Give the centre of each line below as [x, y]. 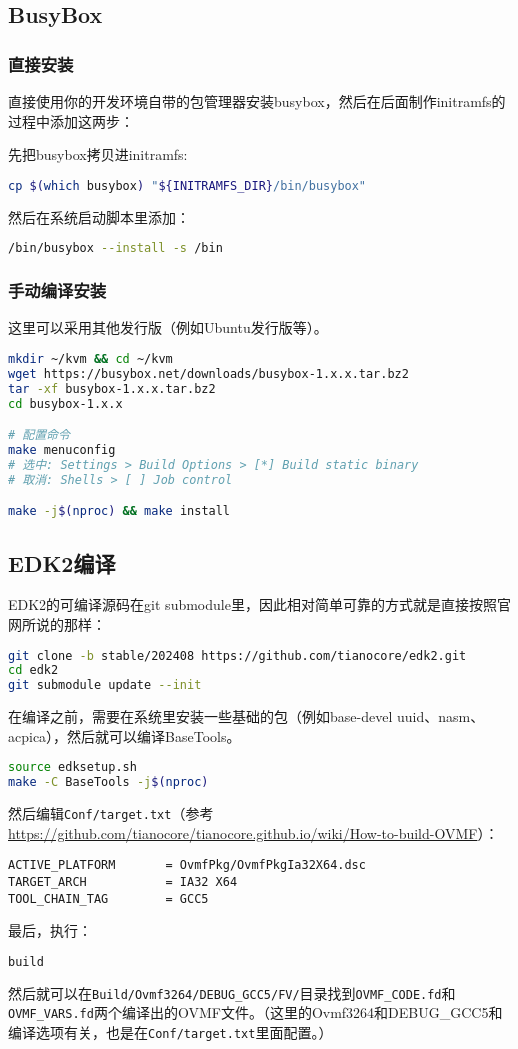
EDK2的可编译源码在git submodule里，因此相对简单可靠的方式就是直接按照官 [259, 604]
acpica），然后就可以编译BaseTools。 [124, 735]
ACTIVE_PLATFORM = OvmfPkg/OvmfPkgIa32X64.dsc [187, 865]
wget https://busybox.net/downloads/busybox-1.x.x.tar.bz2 [208, 373]
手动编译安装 [57, 290]
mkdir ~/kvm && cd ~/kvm [90, 358]
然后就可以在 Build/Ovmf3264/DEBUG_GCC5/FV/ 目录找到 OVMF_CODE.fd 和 [232, 992]
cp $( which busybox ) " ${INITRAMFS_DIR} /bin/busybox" [187, 185]
